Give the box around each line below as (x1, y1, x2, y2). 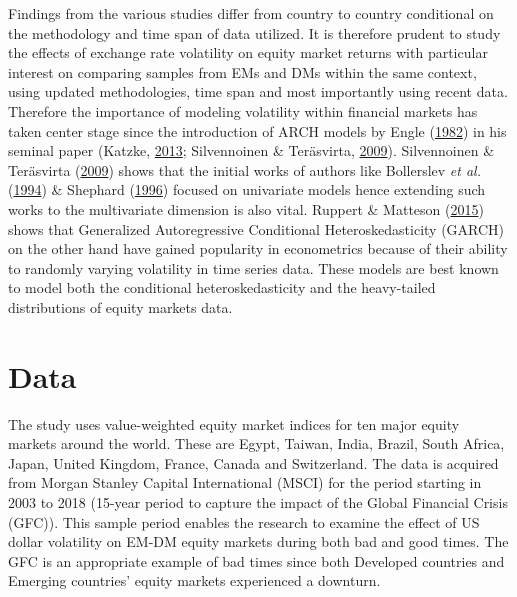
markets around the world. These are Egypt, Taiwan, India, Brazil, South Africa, (8, 433, 505, 454)
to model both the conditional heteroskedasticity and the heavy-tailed (8, 277, 436, 298)
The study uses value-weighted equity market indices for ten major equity (8, 413, 460, 434)
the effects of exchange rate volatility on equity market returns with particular (8, 42, 488, 63)
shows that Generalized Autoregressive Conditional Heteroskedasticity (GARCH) (8, 218, 505, 239)
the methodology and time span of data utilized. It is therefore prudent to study (8, 22, 501, 43)
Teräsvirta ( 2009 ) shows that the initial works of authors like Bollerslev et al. (8, 159, 481, 180)
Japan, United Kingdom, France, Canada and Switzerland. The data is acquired (8, 452, 499, 473)
